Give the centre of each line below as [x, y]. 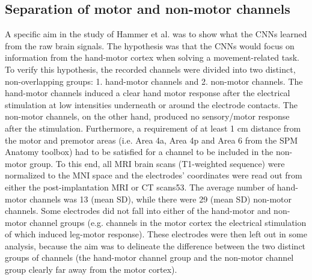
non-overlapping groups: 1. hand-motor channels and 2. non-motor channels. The [154, 81]
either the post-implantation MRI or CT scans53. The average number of [140, 187]
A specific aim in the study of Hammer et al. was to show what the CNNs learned [156, 34]
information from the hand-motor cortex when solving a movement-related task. [152, 57]
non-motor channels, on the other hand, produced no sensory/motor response [147, 116]
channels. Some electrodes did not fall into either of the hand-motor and [138, 211]
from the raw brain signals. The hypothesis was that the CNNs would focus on [150, 45]
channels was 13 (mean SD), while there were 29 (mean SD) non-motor [161, 199]
